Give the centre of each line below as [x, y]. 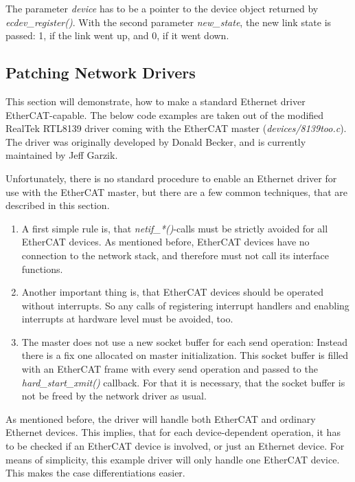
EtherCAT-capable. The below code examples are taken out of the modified [165, 114]
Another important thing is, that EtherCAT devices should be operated [173, 292]
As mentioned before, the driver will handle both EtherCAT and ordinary [161, 418]
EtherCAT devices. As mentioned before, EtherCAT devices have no [165, 242]
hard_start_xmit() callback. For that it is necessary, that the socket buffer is [183, 382]
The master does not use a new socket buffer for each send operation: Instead [185, 341]
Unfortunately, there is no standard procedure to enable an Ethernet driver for [171, 178]
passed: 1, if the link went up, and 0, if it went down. [117, 35]
